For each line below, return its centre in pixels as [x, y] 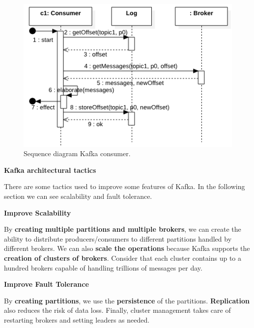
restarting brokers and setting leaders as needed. [77, 319]
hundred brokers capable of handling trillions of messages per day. [103, 267]
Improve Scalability [38, 212]
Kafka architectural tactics [50, 170]
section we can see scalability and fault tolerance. [78, 196]
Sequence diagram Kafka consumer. [77, 153]
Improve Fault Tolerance [46, 284]
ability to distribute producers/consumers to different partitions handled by [118, 238]
